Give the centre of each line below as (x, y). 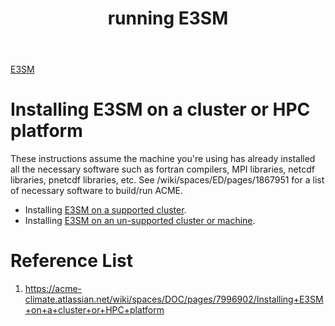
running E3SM (168, 18)
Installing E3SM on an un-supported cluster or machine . (140, 221)
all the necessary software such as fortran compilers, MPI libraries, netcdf (162, 169)
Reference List (71, 261)
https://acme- (53, 289)
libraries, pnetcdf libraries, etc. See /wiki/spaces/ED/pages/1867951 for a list (167, 180)
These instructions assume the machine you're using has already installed (163, 159)
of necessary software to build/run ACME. (97, 191)
